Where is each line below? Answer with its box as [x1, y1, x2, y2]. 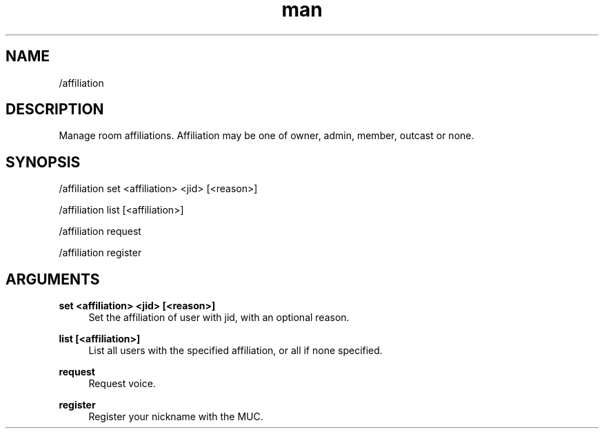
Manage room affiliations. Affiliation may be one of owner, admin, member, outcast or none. [59, 130, 474, 142]
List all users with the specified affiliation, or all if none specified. [88, 344, 383, 357]
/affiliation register [59, 247, 142, 259]
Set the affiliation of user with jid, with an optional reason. [88, 311, 350, 324]
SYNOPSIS [6, 153, 81, 171]
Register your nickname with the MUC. [88, 411, 263, 423]
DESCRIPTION [6, 101, 104, 118]
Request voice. [88, 378, 156, 390]
